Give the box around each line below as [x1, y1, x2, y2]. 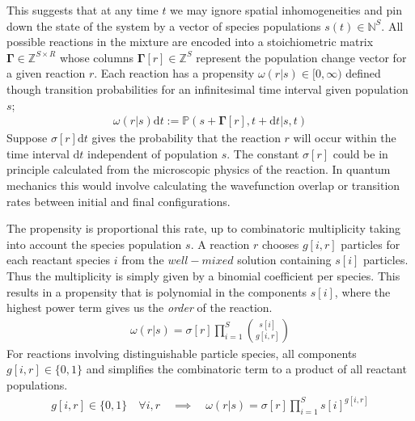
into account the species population [6, 235, 182, 252]
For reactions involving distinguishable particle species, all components [6, 344, 357, 361]
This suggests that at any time [6, 2, 159, 18]
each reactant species [6, 251, 111, 268]
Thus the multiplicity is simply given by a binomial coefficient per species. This [6, 267, 400, 284]
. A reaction [190, 235, 250, 252]
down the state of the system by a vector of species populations [6, 17, 321, 34]
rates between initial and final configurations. [6, 192, 231, 209]
